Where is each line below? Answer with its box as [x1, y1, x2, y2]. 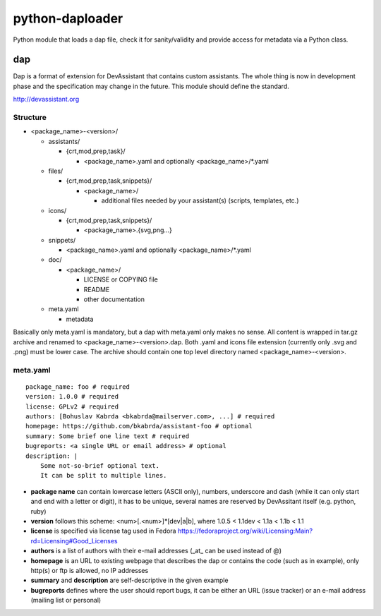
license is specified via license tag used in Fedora [30, 526, 176, 536]
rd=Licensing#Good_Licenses [30, 536, 118, 545]
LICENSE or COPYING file [83, 275, 158, 284]
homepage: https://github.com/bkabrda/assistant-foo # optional [25, 422, 253, 430]
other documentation [83, 295, 145, 303]
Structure [13, 113, 47, 122]
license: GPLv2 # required [25, 402, 119, 411]
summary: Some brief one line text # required [25, 432, 190, 440]
